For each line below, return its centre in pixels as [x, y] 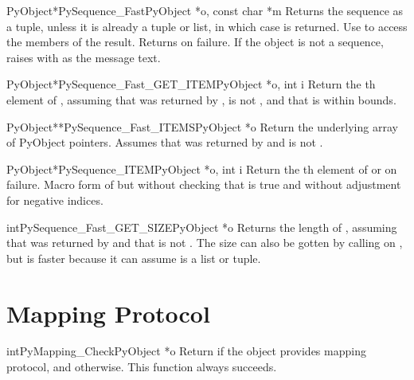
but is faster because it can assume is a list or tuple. [134, 258]
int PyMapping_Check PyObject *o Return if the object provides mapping [186, 351]
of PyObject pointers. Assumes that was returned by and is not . [165, 142]
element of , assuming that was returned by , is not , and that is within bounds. [201, 99]
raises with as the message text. [84, 57]
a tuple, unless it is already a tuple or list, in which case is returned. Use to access [207, 26]
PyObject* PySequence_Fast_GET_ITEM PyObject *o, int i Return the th [191, 84]
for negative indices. [55, 200]
